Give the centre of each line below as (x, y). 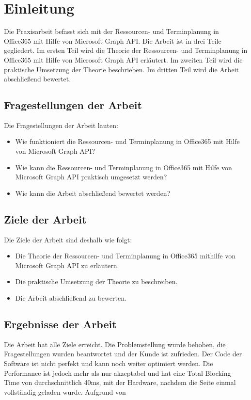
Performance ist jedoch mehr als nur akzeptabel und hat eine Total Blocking (118, 373)
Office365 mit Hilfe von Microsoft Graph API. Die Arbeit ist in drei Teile (113, 40)
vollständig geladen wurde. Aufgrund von (65, 392)
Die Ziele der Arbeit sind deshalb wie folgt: (68, 239)
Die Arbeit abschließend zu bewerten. (71, 298)
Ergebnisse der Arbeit (60, 324)
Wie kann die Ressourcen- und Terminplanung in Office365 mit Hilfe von (124, 167)
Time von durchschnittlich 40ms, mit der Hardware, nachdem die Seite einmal (120, 382)
